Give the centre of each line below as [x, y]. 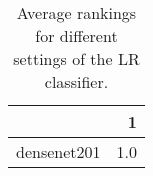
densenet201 [58, 151]
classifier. [76, 81]
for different [76, 35]
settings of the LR [76, 58]
